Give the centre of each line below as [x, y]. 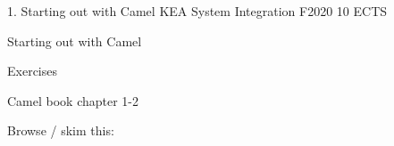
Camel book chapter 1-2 [73, 100]
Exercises [32, 71]
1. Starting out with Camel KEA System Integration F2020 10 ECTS [197, 11]
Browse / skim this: [61, 130]
